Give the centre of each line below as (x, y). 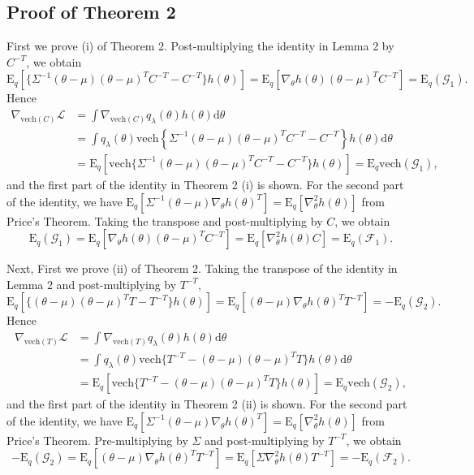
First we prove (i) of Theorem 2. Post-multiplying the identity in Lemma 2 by (200, 46)
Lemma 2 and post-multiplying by (92, 284)
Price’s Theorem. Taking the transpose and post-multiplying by (165, 220)
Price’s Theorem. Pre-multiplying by (97, 440)
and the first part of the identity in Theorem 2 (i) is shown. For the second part (205, 184)
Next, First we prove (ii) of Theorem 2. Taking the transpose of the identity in (202, 268)
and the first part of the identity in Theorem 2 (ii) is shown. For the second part (207, 404)
